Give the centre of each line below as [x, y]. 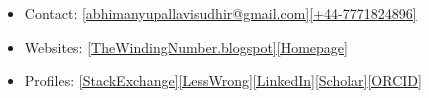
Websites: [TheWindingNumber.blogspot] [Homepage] [186, 46]
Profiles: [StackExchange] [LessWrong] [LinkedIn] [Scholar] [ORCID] [223, 80]
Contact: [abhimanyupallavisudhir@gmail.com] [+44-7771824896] [220, 13]
